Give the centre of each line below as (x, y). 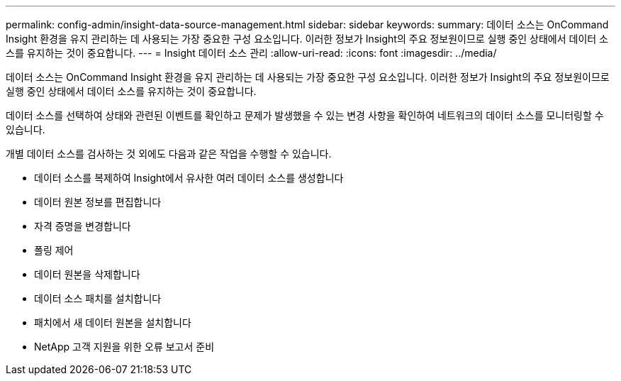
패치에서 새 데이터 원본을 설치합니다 (113, 322)
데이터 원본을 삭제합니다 (87, 274)
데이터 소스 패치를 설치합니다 (98, 298)
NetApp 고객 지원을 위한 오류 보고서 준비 (124, 347)
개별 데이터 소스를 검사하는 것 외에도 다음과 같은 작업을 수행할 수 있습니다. (169, 154)
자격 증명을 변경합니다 (83, 226)
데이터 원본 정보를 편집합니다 (98, 202)
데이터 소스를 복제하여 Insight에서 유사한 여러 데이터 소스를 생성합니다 (189, 178)
